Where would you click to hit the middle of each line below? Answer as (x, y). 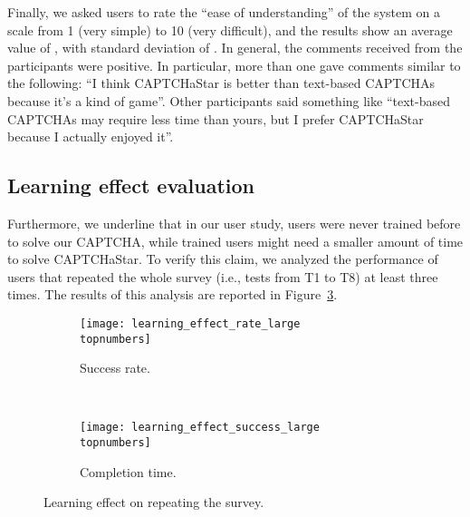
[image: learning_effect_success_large (200, 428)
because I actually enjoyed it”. (91, 137)
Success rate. (115, 368)
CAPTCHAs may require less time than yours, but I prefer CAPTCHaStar (216, 118)
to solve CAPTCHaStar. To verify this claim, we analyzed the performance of (223, 259)
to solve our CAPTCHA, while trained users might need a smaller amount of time (235, 241)
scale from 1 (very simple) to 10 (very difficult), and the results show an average (230, 29)
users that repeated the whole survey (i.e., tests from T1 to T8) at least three (223, 276)
